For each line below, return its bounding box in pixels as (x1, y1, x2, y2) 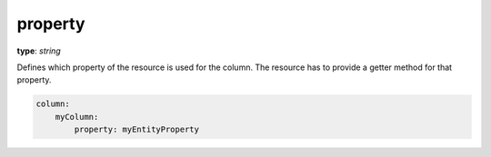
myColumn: (55, 112, 99, 122)
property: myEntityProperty (74, 124, 200, 135)
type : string (16, 45, 61, 56)
